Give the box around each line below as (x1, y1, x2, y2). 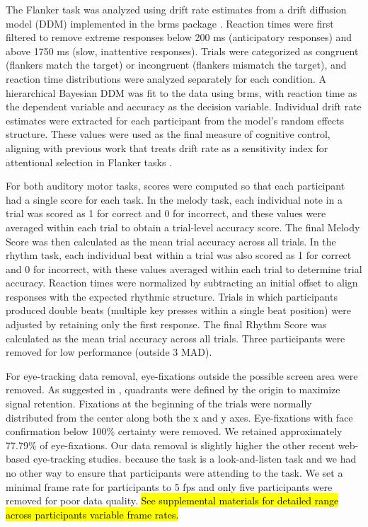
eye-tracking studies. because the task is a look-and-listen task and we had (33, 451, 357, 466)
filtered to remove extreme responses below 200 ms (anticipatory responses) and (6, 30, 352, 45)
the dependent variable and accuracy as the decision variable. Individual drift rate (6, 99, 362, 114)
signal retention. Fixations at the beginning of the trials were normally (6, 396, 312, 411)
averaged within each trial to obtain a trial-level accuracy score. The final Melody (6, 219, 360, 234)
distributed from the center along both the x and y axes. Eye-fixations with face (6, 410, 353, 424)
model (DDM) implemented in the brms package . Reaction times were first (6, 16, 334, 30)
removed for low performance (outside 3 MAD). (6, 344, 212, 359)
